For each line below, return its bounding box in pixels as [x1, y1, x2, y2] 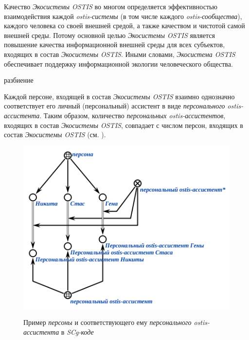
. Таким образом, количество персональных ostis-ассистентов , [39, 110, 226, 120]
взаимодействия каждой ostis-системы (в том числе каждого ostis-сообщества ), [4, 11, 242, 21]
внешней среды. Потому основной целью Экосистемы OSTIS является [4, 30, 215, 40]
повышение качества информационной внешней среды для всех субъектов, [4, 39, 225, 50]
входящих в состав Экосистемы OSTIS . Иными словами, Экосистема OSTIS [4, 49, 235, 59]
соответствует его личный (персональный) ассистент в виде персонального [4, 101, 225, 111]
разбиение [4, 75, 34, 85]
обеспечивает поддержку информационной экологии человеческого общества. [4, 58, 233, 69]
